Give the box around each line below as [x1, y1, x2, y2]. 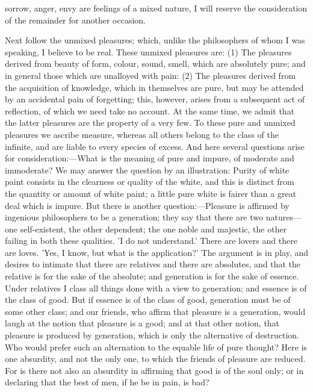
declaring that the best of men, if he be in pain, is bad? [5, 376, 209, 388]
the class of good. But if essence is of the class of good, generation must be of [5, 293, 291, 306]
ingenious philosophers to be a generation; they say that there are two [5, 211, 264, 223]
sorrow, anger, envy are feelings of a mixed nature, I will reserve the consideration [5, 2, 308, 14]
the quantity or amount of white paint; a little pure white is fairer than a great [5, 187, 297, 199]
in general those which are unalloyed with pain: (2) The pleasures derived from [5, 69, 296, 81]
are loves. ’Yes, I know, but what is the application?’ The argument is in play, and [5, 246, 308, 258]
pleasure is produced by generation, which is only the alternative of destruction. [5, 329, 299, 341]
